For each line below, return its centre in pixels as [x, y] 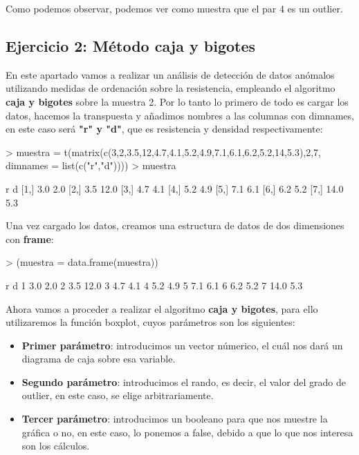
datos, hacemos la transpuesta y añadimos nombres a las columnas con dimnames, [180, 115]
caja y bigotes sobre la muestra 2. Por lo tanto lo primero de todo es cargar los [177, 101]
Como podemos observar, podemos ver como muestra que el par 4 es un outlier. [174, 8]
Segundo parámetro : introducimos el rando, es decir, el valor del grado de [184, 381]
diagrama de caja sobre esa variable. [99, 359]
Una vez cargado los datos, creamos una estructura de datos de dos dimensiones [175, 225]
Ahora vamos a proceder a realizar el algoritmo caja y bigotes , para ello [162, 308]
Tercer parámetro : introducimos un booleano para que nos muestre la [175, 419]
